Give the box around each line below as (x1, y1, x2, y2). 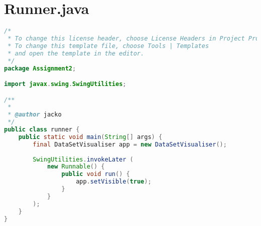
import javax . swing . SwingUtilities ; (4, 80, 126, 88)
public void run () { (61, 170, 130, 178)
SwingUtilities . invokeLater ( (33, 155, 134, 163)
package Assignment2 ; (4, 64, 76, 72)
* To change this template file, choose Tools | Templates (8, 42, 209, 49)
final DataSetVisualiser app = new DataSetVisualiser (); (33, 140, 227, 148)
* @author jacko (8, 111, 62, 118)
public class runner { (4, 126, 80, 133)
